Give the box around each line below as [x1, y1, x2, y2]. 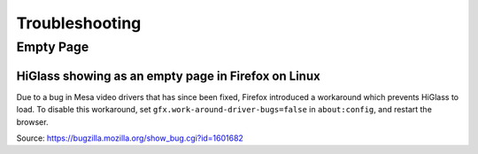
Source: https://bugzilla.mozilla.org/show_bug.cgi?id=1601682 [16, 133, 243, 143]
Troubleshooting [16, 13, 142, 33]
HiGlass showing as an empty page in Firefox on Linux [16, 68, 320, 83]
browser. [16, 116, 49, 127]
